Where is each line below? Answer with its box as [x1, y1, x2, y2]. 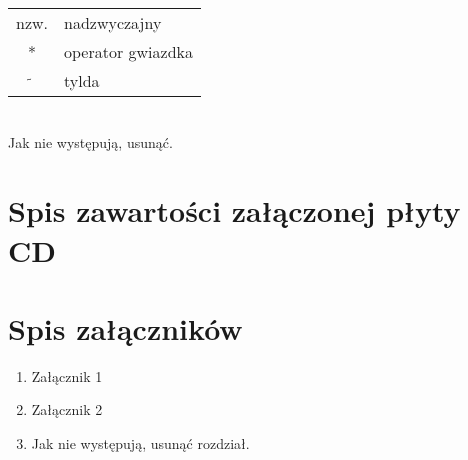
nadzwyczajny [64, 11, 162, 34]
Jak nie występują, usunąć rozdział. [31, 433, 250, 454]
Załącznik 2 [31, 399, 103, 420]
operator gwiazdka [64, 40, 194, 63]
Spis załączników [8, 307, 243, 348]
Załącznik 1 [31, 365, 103, 386]
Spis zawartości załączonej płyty [8, 190, 461, 231]
